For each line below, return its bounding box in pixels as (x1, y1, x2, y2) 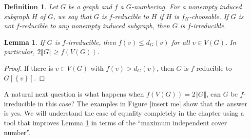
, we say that (53, 11, 92, 21)
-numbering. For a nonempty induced (131, 1, 242, 11)
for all (171, 37, 190, 47)
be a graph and (68, 1, 112, 11)
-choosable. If (189, 11, 229, 21)
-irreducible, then (65, 37, 116, 47)
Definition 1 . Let (4, 1, 58, 11)
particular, (4, 46, 35, 57)
